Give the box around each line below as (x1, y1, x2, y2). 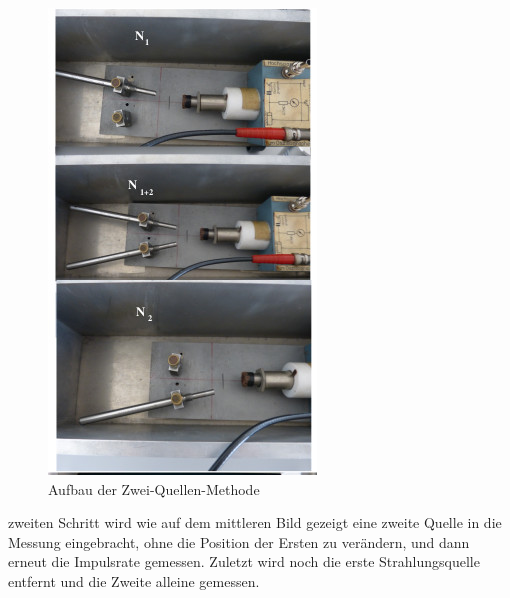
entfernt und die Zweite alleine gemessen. (8, 570, 260, 591)
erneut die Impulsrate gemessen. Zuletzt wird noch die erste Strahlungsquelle (8, 551, 480, 572)
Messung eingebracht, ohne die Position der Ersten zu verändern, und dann (8, 531, 470, 552)
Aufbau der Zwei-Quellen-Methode (48, 478, 260, 499)
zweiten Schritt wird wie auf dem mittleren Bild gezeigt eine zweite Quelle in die (8, 512, 502, 533)
